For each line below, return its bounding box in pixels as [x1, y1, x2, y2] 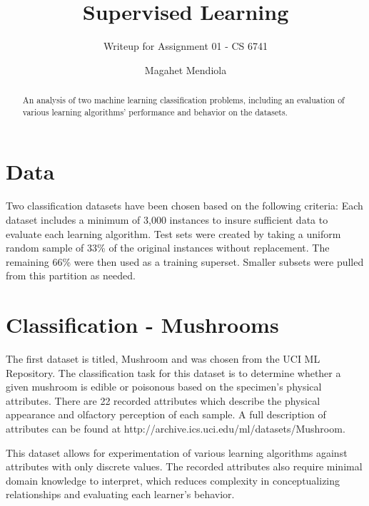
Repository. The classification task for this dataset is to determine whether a [6, 365, 341, 380]
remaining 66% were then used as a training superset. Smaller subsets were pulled [6, 254, 364, 269]
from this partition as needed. [6, 268, 136, 283]
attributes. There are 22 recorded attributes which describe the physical [6, 393, 320, 408]
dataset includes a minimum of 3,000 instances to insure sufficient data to [6, 212, 328, 227]
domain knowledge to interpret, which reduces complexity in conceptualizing [6, 473, 340, 487]
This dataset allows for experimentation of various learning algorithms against [6, 445, 348, 460]
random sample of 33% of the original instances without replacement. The [6, 240, 330, 255]
